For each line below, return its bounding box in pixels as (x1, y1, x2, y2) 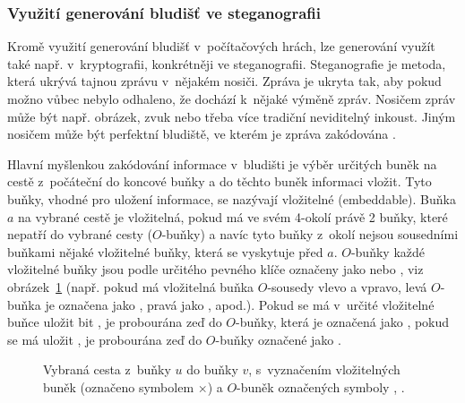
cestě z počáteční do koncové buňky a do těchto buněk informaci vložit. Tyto (7, 172, 432, 191)
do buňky (186, 360, 238, 379)
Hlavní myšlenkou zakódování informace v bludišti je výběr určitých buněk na (7, 154, 437, 173)
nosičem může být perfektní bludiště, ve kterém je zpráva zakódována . (7, 124, 396, 143)
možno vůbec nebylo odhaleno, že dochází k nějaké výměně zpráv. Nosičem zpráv (7, 90, 456, 107)
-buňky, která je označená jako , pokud (236, 313, 450, 331)
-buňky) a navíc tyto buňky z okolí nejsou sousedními (161, 225, 459, 244)
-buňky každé (350, 242, 425, 261)
